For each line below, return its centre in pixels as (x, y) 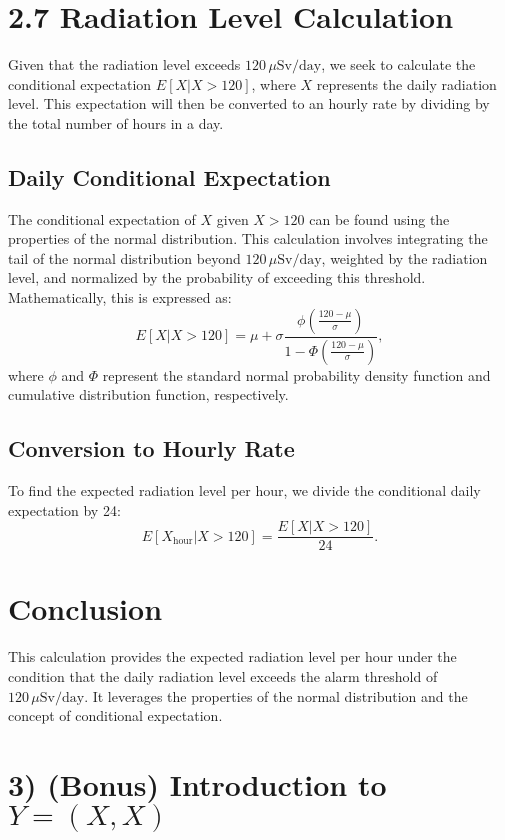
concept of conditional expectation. (115, 715)
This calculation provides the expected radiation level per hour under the (232, 656)
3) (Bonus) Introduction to (197, 783)
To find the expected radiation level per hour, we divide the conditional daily (244, 489)
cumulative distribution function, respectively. (148, 394)
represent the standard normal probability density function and (296, 374)
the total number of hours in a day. (116, 122)
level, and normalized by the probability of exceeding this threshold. (217, 277)
